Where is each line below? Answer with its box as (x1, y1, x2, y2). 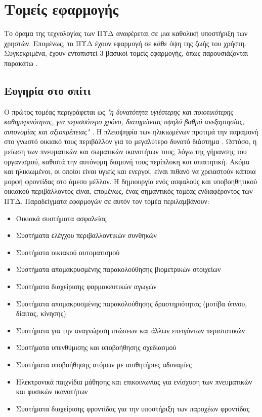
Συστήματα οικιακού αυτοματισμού (16, 247, 120, 257)
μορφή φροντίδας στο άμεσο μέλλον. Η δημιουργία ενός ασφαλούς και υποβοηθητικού (4, 176, 257, 186)
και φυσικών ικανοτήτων (16, 386, 88, 397)
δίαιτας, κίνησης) (16, 308, 66, 319)
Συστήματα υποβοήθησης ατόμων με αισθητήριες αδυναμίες (16, 359, 192, 369)
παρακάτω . (4, 57, 38, 68)
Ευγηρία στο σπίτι (4, 82, 91, 98)
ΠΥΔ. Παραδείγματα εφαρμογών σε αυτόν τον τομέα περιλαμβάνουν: (4, 196, 209, 206)
